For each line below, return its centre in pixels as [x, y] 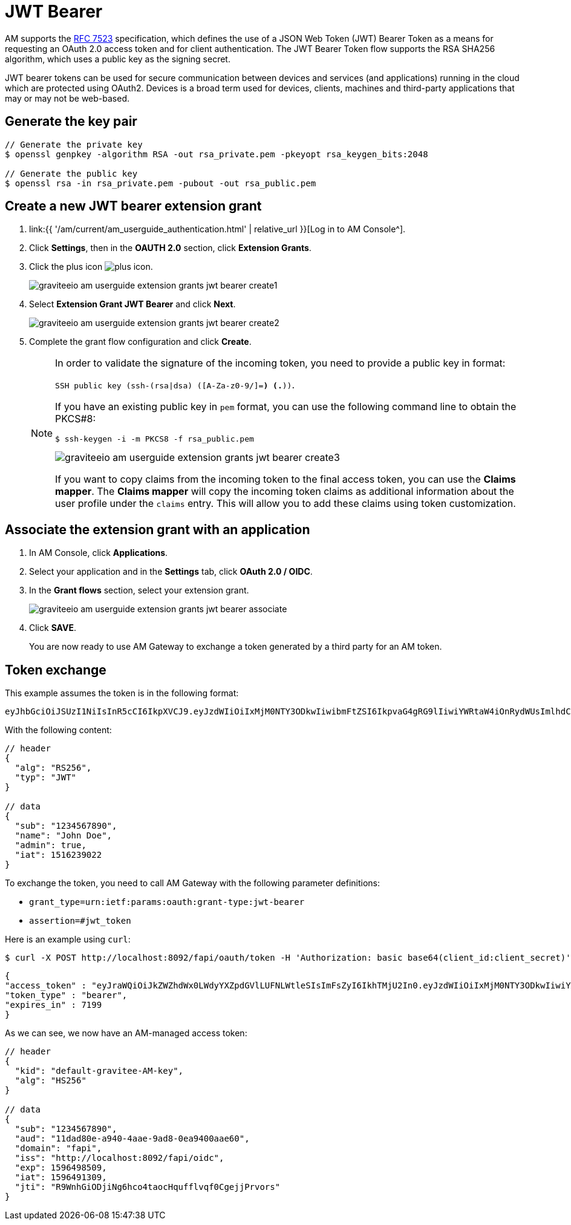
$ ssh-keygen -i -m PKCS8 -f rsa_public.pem [155, 439]
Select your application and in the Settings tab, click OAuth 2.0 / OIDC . [171, 572]
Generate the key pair [71, 122]
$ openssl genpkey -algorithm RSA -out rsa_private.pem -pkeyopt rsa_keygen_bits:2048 [217, 154]
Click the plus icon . [91, 267]
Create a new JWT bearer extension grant [133, 206]
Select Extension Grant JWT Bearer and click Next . [132, 304]
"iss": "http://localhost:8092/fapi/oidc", [119, 1158]
